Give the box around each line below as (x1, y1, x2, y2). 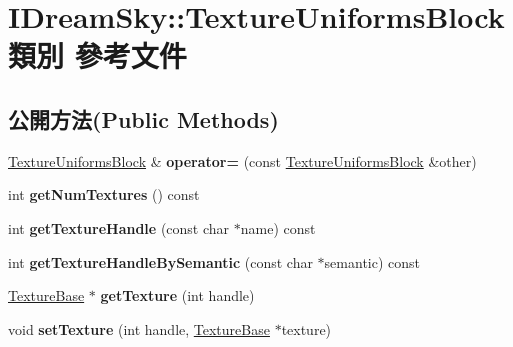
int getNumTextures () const (8, 184, 200, 205)
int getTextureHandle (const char (8, 217, 230, 238)
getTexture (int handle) (100, 285, 255, 306)
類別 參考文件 (8, 35, 187, 76)
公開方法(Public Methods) (8, 103, 279, 134)
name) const (240, 217, 316, 238)
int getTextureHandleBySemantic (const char (8, 251, 313, 272)
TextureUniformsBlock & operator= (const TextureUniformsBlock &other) (8, 150, 477, 171)
